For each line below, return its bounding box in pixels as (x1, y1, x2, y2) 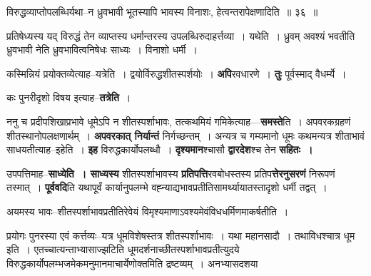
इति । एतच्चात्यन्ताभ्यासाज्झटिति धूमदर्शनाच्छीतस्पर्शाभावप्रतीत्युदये (6, 242, 240, 257)
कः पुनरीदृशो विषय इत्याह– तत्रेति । (6, 90, 131, 105)
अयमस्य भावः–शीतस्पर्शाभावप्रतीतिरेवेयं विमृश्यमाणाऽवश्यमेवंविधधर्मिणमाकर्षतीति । (6, 203, 289, 218)
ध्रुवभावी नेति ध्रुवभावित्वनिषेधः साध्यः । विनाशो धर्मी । (6, 42, 198, 57)
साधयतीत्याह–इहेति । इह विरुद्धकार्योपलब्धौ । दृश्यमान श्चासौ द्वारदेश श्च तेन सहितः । (6, 142, 313, 157)
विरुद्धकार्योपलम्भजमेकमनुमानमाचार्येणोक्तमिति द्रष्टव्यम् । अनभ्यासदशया (6, 255, 258, 270)
